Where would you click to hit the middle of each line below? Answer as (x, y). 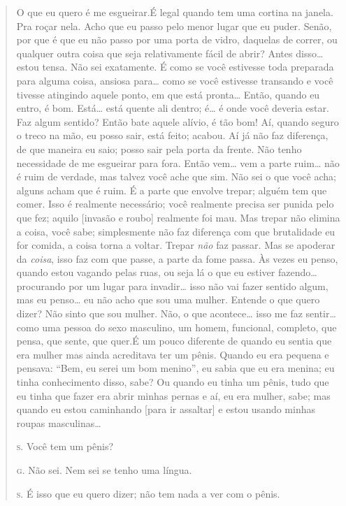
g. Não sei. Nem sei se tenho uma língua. (104, 470)
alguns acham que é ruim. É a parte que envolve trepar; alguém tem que (172, 190)
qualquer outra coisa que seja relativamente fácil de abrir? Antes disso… (170, 53)
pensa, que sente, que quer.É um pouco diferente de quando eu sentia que (174, 341)
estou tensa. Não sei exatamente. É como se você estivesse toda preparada (175, 67)
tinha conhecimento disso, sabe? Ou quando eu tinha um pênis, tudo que (173, 382)
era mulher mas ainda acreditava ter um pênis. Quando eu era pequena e (173, 354)
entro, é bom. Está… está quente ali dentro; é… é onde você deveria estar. (173, 108)
